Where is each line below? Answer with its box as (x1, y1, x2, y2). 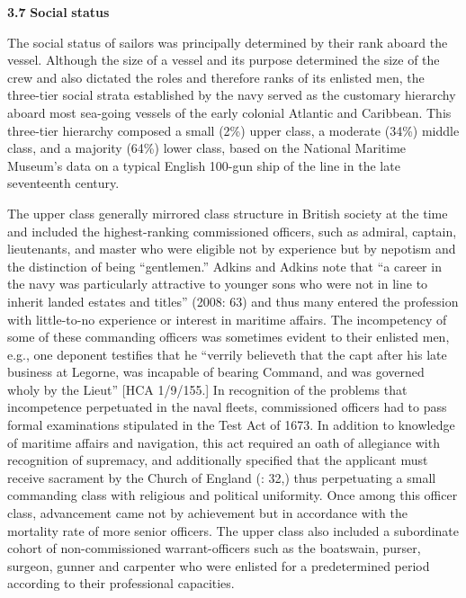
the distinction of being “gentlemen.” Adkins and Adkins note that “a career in (7, 256, 442, 275)
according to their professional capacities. (7, 574, 235, 593)
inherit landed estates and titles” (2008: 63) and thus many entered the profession (7, 291, 459, 310)
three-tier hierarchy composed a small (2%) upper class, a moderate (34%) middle (7, 120, 460, 139)
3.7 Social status (7, 3, 110, 21)
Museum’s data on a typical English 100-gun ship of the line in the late (7, 156, 400, 174)
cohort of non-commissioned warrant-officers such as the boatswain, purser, (7, 539, 421, 558)
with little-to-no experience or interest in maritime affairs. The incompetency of (7, 309, 447, 328)
